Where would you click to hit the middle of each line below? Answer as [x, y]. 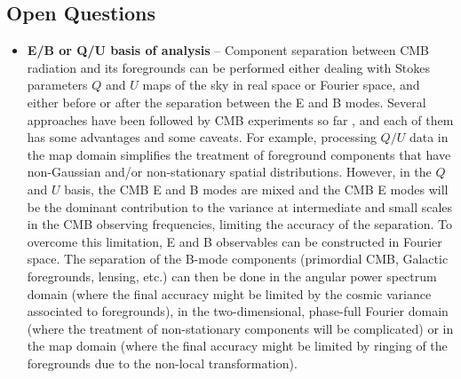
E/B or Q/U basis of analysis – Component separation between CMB [228, 50]
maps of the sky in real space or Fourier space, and [281, 85]
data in [429, 137]
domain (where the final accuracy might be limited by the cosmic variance [229, 293]
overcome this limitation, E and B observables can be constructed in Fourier [234, 241]
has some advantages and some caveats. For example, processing [202, 137]
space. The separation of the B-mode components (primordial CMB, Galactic [238, 259]
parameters [57, 85]
